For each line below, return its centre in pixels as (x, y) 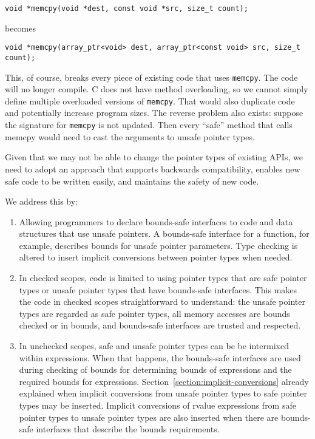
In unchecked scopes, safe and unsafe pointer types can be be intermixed (154, 346)
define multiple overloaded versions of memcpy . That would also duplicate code (150, 100)
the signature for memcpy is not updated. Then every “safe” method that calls (149, 125)
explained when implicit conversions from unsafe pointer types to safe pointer (163, 393)
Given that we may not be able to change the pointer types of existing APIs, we (154, 157)
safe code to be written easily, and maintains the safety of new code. (132, 181)
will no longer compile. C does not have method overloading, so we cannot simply (157, 89)
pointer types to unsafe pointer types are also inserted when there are (149, 417)
